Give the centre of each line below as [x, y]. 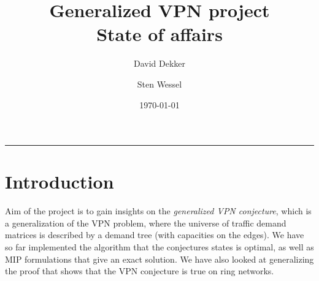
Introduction [60, 182]
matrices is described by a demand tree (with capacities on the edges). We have [155, 235]
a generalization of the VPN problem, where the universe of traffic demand [146, 223]
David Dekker [159, 63]
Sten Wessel [159, 84]
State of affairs [159, 34]
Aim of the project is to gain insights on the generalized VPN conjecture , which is [158, 211]
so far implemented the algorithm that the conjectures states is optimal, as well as [159, 247]
